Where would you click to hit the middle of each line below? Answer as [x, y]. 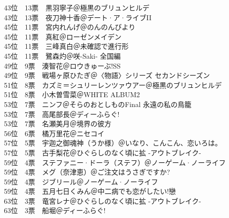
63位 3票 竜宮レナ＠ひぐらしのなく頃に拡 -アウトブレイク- [103, 200]
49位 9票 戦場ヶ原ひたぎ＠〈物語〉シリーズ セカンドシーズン [107, 75]
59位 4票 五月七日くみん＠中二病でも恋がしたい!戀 [90, 191]
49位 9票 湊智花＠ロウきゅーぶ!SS [62, 65]
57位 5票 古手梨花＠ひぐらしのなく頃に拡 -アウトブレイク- [103, 152]
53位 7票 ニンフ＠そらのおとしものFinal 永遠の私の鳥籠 [98, 104]
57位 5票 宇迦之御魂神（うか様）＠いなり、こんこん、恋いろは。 [113, 143]
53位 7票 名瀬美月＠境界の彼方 [58, 124]
